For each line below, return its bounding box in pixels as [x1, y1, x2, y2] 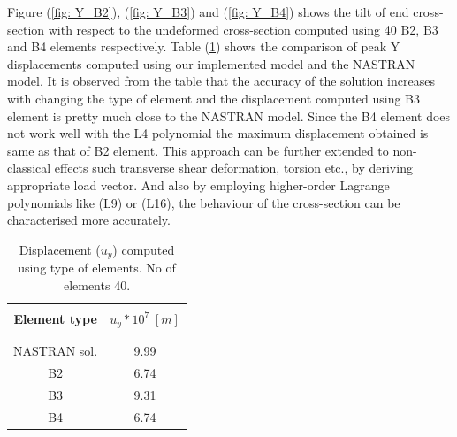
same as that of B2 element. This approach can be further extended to [7, 141, 389, 159]
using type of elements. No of [18, 258, 176, 277]
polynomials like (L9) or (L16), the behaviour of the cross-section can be [7, 193, 400, 211]
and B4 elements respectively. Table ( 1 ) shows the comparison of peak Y [7, 37, 400, 56]
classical [7, 158, 51, 177]
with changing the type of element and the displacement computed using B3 [7, 88, 420, 107]
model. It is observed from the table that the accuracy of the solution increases [7, 72, 435, 90]
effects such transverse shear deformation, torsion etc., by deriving [54, 158, 413, 177]
